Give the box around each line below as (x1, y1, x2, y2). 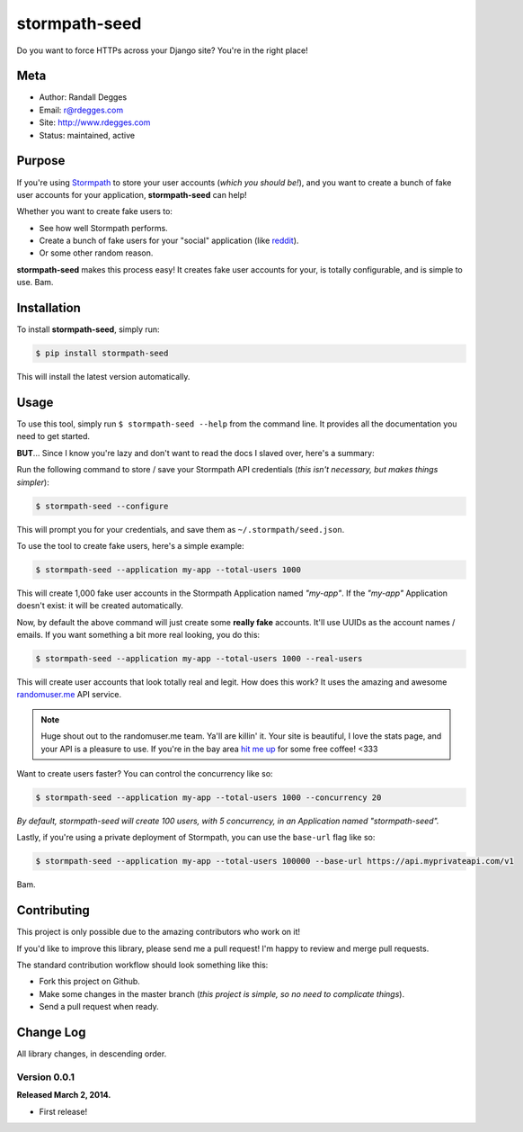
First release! (39, 1106, 88, 1117)
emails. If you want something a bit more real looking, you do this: (16, 630, 261, 641)
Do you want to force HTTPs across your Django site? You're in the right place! (16, 45, 309, 56)
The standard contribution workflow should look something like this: (16, 959, 269, 971)
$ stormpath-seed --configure (35, 500, 169, 511)
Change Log (16, 1025, 86, 1040)
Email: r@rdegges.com (39, 104, 124, 115)
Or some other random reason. (39, 247, 154, 258)
